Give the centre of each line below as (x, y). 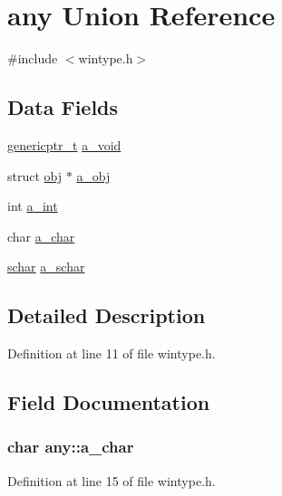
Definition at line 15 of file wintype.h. (112, 480)
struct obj (35, 175)
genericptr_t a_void (64, 144)
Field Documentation (109, 402)
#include (33, 58)
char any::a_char (71, 447)
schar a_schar (46, 267)
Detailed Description (107, 315)
